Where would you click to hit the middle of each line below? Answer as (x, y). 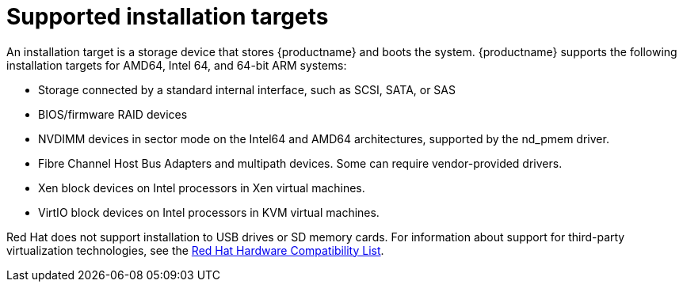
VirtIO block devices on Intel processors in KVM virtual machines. (209, 212)
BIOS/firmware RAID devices (113, 114)
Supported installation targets (168, 17)
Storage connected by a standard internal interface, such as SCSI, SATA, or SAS (247, 89)
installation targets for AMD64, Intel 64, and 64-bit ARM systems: (177, 65)
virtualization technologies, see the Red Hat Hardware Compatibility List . (195, 250)
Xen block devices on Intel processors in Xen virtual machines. (202, 188)
